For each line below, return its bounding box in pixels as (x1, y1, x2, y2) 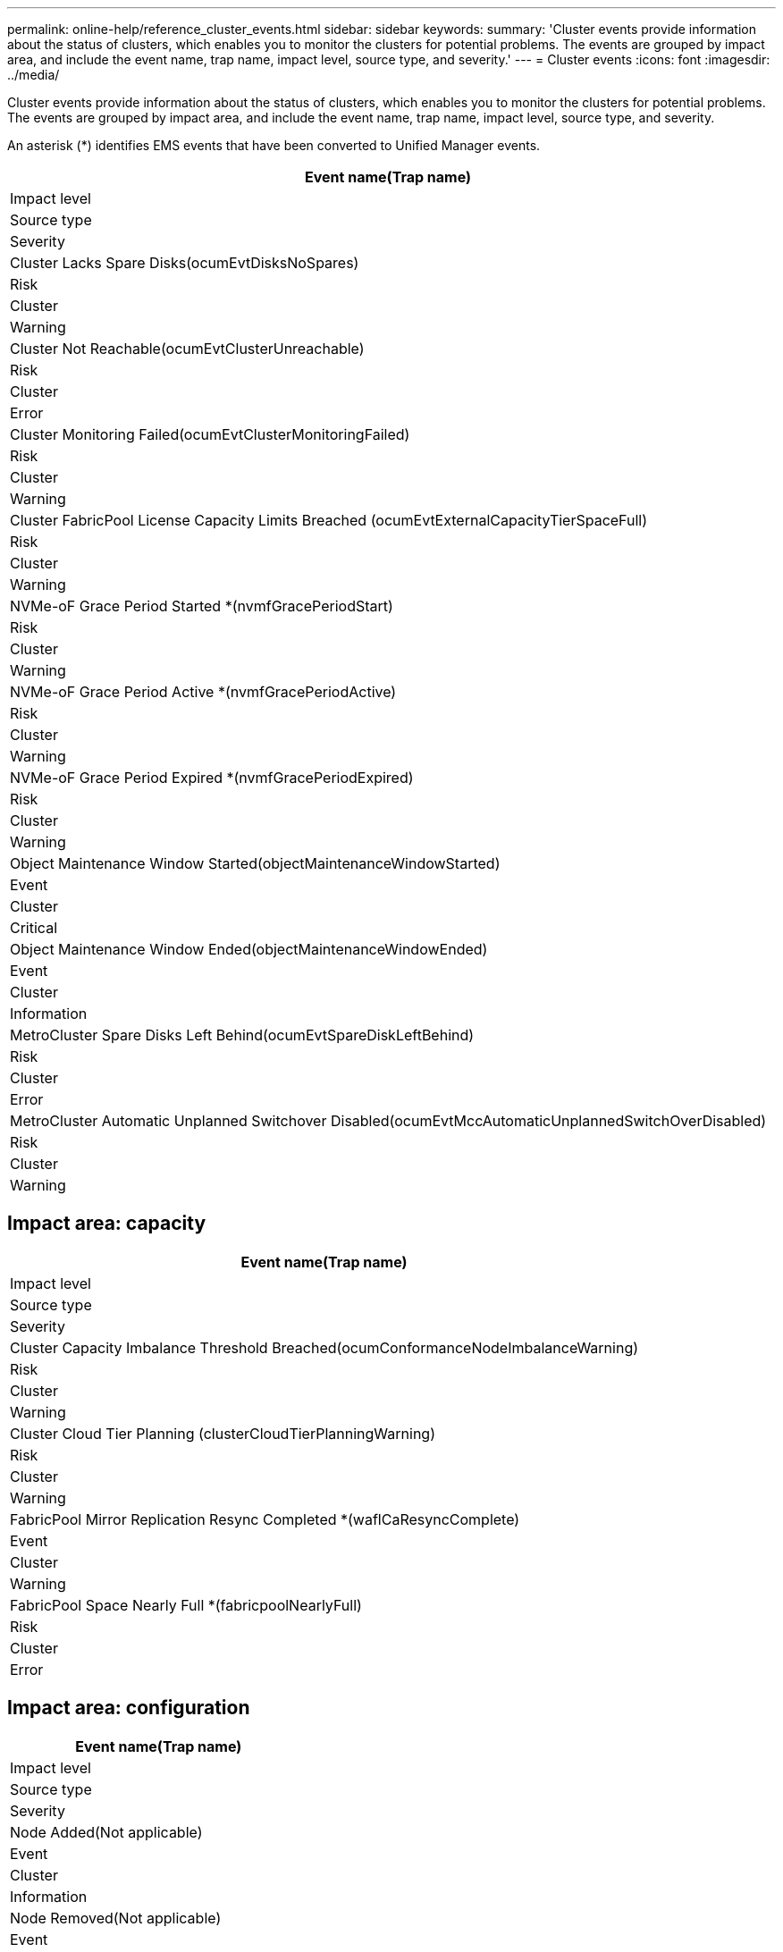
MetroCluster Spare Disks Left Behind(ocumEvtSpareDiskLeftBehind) (10, 1026, 475, 1044)
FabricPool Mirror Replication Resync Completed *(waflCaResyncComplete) (10, 1510, 520, 1528)
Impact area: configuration (7, 1696, 250, 1720)
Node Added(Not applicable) (10, 1822, 203, 1841)
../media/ (7, 67, 60, 82)
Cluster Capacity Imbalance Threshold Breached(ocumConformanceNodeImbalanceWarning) (10, 1338, 639, 1357)
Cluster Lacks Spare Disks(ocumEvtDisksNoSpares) (10, 254, 359, 272)
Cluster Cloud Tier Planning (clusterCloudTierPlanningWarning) (10, 1424, 435, 1443)
